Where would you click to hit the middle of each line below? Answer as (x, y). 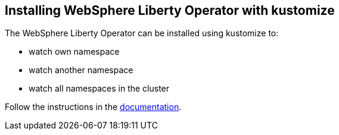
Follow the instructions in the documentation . (93, 107)
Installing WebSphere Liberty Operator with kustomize (170, 10)
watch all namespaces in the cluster (99, 89)
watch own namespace (74, 52)
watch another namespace (81, 70)
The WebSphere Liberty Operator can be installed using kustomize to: (142, 33)
